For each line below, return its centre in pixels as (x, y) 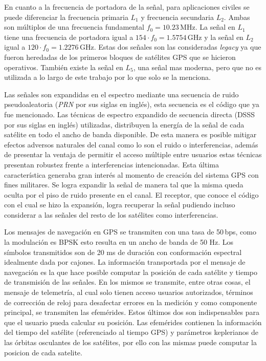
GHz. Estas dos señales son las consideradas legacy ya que (170, 47)
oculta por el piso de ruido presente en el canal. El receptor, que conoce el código (131, 194)
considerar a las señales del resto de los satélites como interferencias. (111, 214)
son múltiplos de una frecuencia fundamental (74, 27)
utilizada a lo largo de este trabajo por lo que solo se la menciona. (107, 77)
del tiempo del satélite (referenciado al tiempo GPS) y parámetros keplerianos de (131, 332)
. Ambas (237, 17)
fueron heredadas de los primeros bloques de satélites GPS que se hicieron (120, 57)
